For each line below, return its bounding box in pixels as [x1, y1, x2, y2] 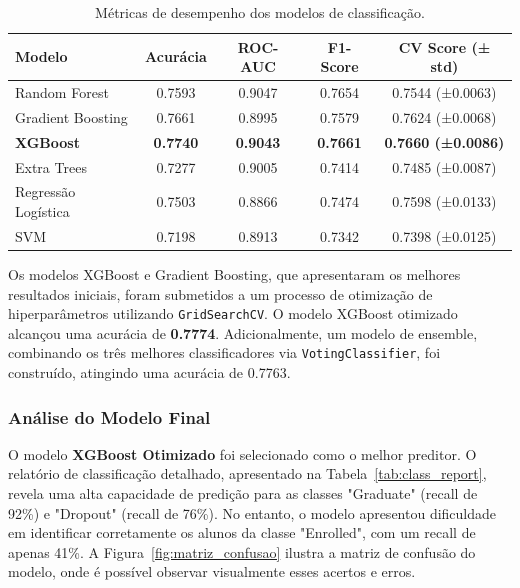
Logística [15, 201, 70, 221]
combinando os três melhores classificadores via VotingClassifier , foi [8, 342, 441, 363]
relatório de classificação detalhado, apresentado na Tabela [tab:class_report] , [8, 463, 487, 484]
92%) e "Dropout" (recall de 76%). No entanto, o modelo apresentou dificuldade [8, 502, 497, 523]
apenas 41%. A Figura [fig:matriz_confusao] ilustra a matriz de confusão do [8, 541, 476, 562]
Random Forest [15, 82, 109, 103]
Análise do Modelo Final [8, 404, 211, 429]
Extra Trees [15, 156, 87, 177]
